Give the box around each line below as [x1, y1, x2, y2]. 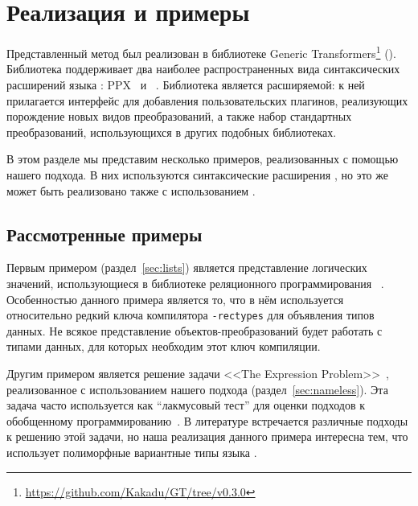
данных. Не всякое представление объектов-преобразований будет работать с [6, 322, 383, 339]
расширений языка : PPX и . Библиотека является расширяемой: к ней [6, 76, 365, 93]
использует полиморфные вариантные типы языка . [6, 443, 257, 460]
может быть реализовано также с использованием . [6, 182, 256, 199]
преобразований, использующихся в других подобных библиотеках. [6, 123, 337, 140]
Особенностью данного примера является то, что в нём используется [6, 290, 344, 307]
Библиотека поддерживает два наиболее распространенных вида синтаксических [6, 60, 400, 77]
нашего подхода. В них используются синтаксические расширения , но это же [6, 166, 388, 183]
